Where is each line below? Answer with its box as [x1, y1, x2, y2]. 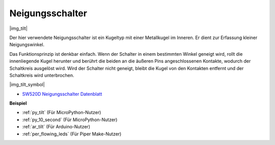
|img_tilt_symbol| [9, 82, 45, 88]
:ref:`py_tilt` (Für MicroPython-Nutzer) [22, 110, 101, 116]
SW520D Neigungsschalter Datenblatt [22, 91, 102, 97]
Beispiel [9, 100, 27, 106]
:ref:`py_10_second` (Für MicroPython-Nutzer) [22, 117, 118, 123]
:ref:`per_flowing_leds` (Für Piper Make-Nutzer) [22, 131, 122, 137]
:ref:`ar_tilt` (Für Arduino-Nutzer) [22, 124, 90, 130]
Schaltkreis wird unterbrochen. [9, 72, 74, 78]
